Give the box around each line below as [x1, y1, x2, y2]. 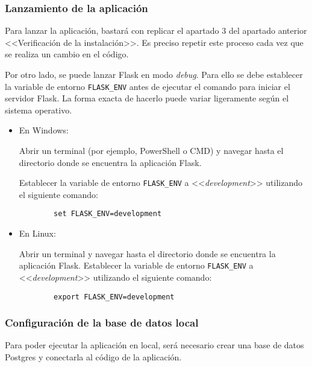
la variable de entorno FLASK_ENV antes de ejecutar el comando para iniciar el [5, 80, 290, 92]
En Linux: [19, 227, 56, 240]
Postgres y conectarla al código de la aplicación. [5, 351, 182, 363]
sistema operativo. [5, 103, 72, 116]
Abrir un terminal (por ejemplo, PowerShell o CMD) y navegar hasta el [19, 144, 284, 157]
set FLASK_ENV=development [54, 209, 162, 219]
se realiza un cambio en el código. [5, 48, 129, 60]
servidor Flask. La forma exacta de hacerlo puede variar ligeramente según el [5, 92, 289, 104]
